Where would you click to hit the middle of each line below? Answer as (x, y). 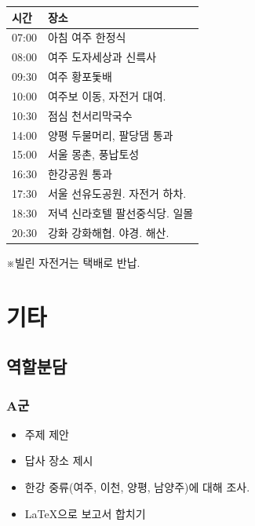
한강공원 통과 (80, 174)
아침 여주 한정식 (87, 37)
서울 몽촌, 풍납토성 (93, 154)
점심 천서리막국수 (90, 115)
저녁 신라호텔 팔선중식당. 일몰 (120, 212)
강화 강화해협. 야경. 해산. (108, 232)
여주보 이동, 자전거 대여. (107, 95)
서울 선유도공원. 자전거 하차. (117, 194)
